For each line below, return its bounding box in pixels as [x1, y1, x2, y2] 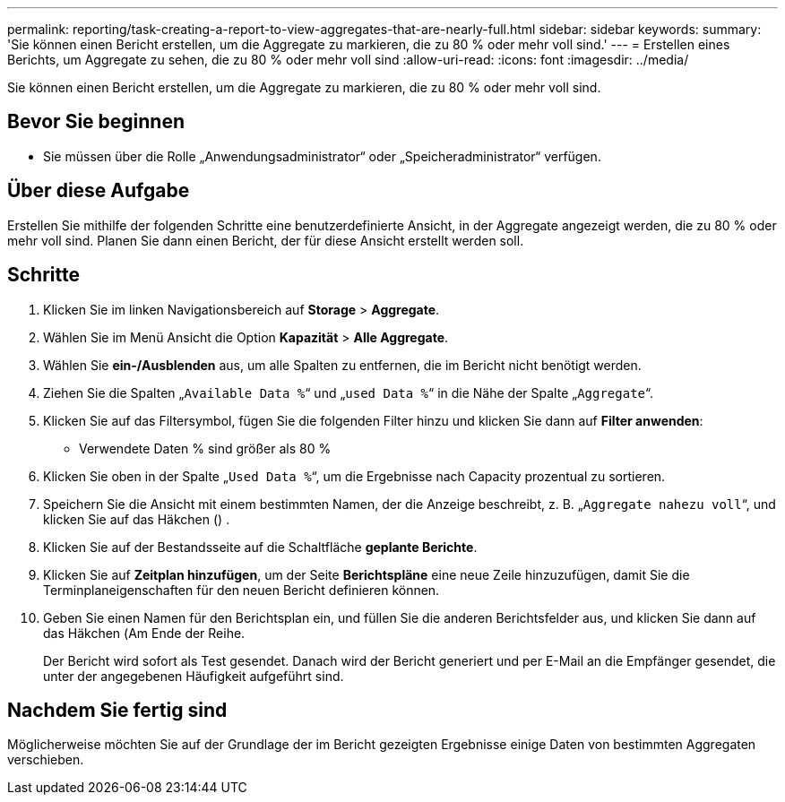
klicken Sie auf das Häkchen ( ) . [43, 511, 230, 527]
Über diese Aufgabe [7, 179, 190, 203]
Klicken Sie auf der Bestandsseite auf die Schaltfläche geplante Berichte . [43, 539, 478, 555]
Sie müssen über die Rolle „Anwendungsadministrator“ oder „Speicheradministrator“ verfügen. [43, 148, 601, 164]
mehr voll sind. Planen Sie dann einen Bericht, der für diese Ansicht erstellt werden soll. [7, 232, 524, 248]
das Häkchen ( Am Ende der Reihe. [43, 625, 246, 641]
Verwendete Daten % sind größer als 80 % [79, 440, 332, 456]
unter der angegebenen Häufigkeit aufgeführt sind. [43, 668, 344, 684]
